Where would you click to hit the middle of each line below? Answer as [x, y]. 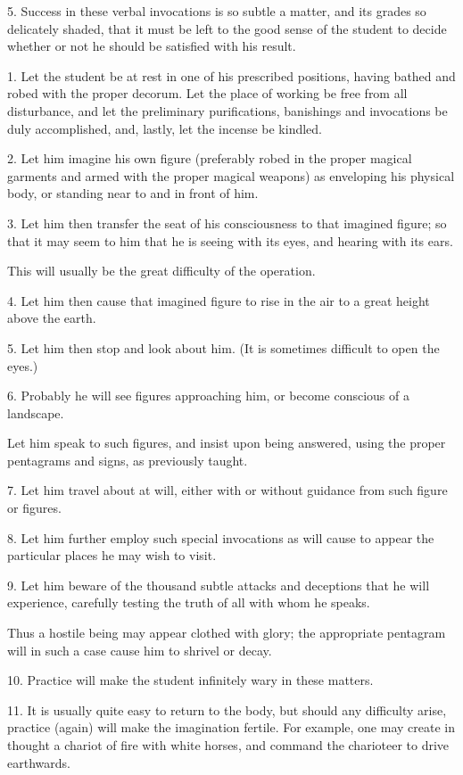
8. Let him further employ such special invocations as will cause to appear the [221, 537]
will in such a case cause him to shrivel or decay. [140, 650]
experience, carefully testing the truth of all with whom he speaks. [189, 602]
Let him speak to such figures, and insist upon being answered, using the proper [227, 443]
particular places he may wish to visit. [112, 555]
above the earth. [52, 318]
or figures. [34, 508]
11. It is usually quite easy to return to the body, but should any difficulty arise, [227, 709]
